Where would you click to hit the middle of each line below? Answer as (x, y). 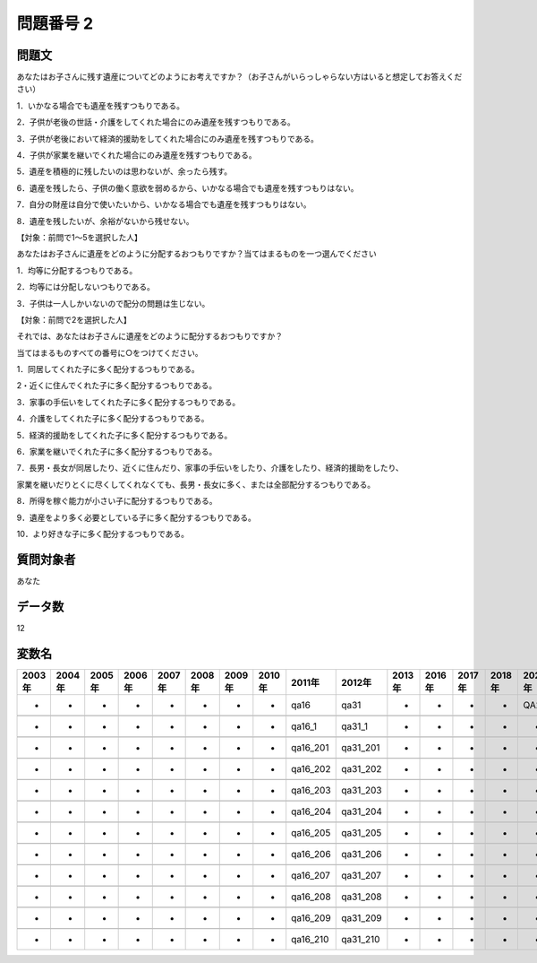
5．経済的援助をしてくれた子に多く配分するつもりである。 (124, 435)
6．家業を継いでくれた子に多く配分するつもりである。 (117, 452)
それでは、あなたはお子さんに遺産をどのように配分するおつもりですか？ (150, 336)
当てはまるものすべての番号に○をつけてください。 (110, 352)
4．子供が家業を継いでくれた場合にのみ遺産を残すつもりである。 (136, 155)
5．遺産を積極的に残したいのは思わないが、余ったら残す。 (124, 171)
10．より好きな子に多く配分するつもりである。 (103, 534)
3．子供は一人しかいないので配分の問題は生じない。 (113, 303)
